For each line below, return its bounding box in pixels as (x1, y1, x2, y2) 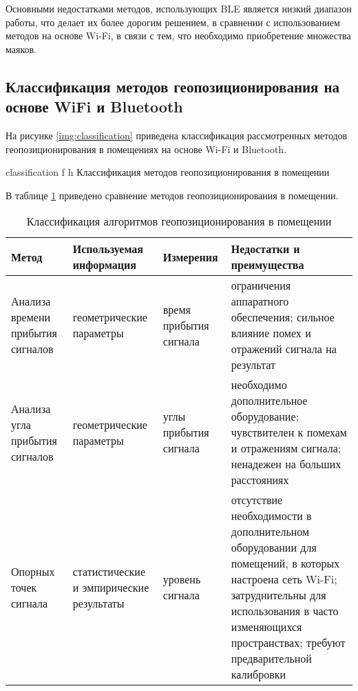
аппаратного (231, 293, 289, 310)
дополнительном (231, 523, 310, 540)
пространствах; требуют (231, 634, 346, 651)
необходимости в (231, 508, 312, 524)
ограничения (231, 277, 291, 294)
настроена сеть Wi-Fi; (231, 571, 337, 588)
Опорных (11, 563, 55, 579)
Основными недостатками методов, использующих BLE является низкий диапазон (6, 1, 352, 15)
